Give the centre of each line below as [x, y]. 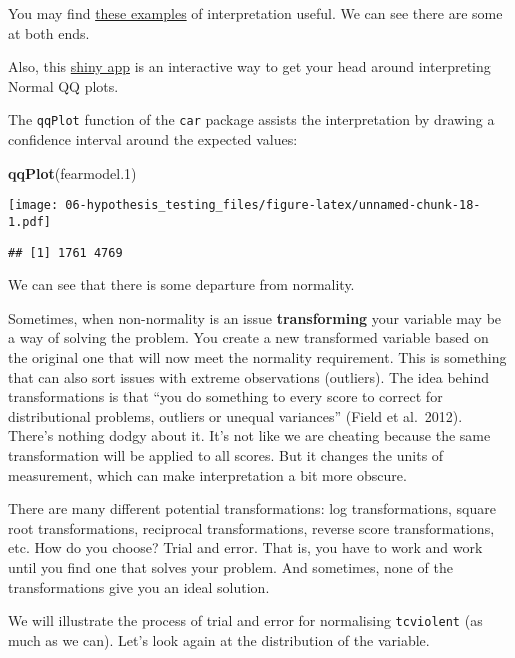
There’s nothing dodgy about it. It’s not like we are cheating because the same [249, 435]
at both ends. [49, 32]
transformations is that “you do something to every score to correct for [225, 396]
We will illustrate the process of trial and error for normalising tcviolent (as [245, 620]
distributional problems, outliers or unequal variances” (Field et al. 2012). [235, 415]
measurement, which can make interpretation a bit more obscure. [207, 474]
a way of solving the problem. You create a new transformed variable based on [248, 337]
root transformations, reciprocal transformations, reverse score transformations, [251, 527]
